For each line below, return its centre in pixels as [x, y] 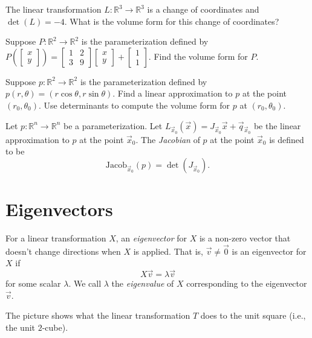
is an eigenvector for [269, 251]
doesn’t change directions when [63, 251]
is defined [287, 139]
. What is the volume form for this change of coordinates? [172, 21]
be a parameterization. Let [113, 125]
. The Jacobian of [168, 139]
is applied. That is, [168, 251]
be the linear [277, 125]
